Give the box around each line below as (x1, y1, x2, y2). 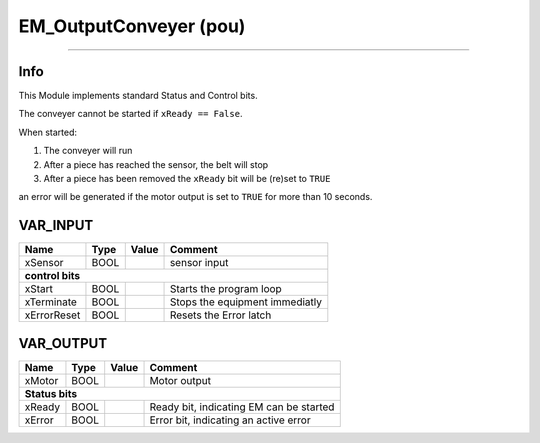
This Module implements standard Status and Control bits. (18, 90, 259, 102)
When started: (18, 126, 78, 138)
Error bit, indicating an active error (149, 413, 311, 427)
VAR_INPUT (18, 217, 94, 234)
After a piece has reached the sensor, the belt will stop (43, 158, 269, 170)
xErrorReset (24, 308, 81, 322)
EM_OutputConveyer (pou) (18, 15, 246, 37)
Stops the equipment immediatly (169, 295, 322, 309)
